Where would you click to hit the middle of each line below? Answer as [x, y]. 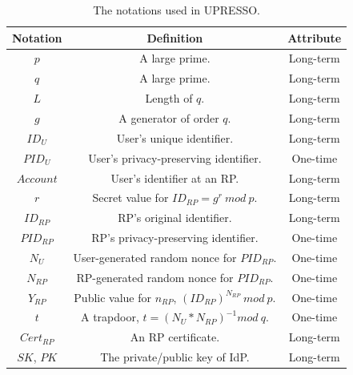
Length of [169, 98]
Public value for [113, 297]
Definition [175, 37]
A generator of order [169, 117]
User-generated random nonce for [155, 257]
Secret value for [130, 198]
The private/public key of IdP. [175, 357]
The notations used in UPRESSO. [177, 10]
